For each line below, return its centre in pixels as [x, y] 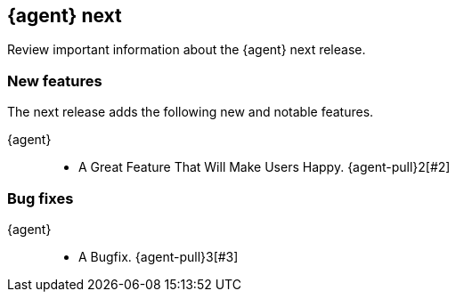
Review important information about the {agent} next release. [187, 50]
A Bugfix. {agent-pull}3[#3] [159, 256]
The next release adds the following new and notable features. [191, 112]
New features [55, 81]
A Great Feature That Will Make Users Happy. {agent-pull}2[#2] [265, 167]
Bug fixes [41, 198]
